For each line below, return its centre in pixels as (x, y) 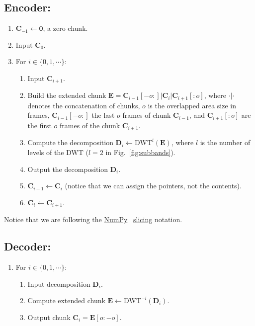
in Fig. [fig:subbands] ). (140, 152)
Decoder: (28, 246)
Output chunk (49, 317)
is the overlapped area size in (192, 105)
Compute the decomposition (70, 142)
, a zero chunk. (65, 28)
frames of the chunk (90, 125)
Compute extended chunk (66, 300)
